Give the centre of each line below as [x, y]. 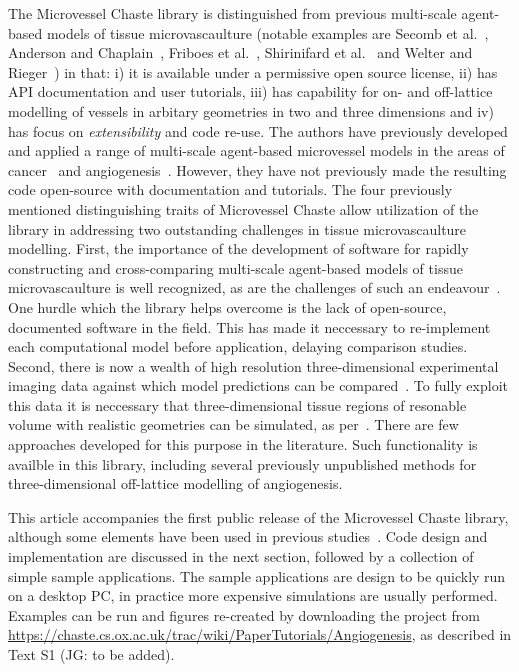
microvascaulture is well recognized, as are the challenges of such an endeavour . [254, 287]
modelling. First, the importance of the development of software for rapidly [238, 248]
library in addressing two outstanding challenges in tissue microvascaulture [237, 228]
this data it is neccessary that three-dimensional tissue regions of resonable [237, 404]
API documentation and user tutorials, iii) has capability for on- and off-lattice [250, 91]
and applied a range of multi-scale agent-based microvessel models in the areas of [256, 150]
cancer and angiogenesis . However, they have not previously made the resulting [257, 169]
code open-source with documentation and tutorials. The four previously [230, 189]
